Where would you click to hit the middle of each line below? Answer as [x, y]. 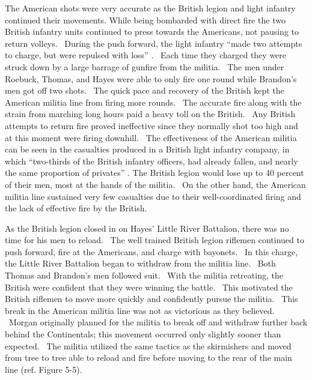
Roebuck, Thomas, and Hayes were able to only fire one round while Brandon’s [151, 78]
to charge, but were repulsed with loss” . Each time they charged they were [146, 55]
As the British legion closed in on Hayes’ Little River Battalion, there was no [147, 228]
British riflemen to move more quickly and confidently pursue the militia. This [151, 299]
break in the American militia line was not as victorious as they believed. [140, 310]
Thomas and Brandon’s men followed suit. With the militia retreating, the [144, 275]
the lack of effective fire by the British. [76, 208]
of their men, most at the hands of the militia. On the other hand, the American [155, 184]
